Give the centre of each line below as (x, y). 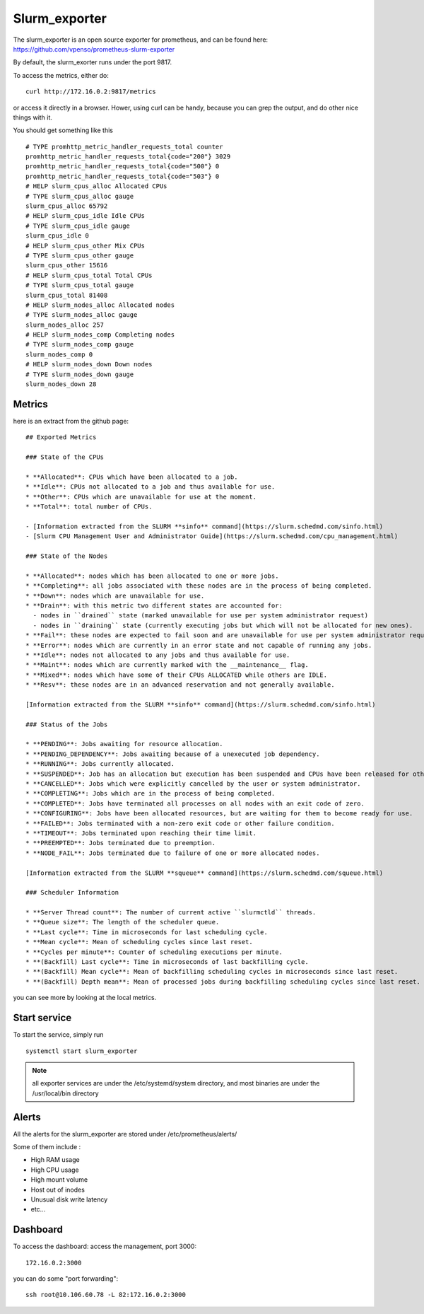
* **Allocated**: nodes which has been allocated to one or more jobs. (152, 576)
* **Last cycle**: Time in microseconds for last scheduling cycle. (147, 932)
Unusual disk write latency (69, 1199)
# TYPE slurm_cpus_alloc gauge (80, 196)
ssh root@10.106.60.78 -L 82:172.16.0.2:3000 (106, 1295)
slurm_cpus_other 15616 (67, 266)
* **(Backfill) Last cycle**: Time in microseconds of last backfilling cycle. (167, 962)
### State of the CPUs (65, 457)
